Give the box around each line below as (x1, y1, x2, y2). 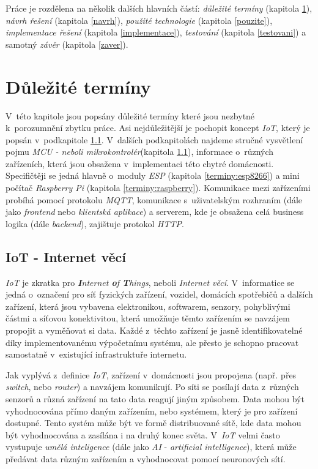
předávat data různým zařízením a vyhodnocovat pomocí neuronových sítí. (6, 452, 286, 465)
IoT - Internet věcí (6, 247, 126, 266)
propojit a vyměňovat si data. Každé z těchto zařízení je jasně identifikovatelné (6, 324, 303, 337)
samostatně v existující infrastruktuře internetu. (6, 348, 187, 361)
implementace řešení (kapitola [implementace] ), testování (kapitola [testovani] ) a (6, 26, 306, 39)
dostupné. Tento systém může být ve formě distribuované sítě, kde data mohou (6, 416, 301, 429)
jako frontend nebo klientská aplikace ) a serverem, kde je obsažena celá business (6, 205, 304, 218)
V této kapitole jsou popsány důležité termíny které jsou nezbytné (6, 109, 255, 122)
